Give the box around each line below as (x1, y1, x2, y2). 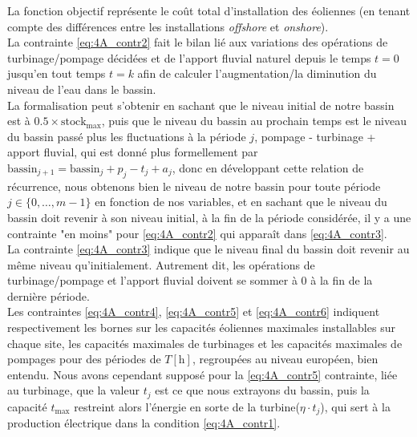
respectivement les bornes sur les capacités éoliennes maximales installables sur (7, 319, 395, 336)
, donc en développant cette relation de (172, 159, 364, 176)
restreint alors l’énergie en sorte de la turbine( (74, 398, 300, 415)
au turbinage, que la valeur (7, 382, 140, 399)
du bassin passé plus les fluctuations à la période (7, 127, 246, 144)
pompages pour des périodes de (7, 350, 161, 367)
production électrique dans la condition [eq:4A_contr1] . (7, 415, 281, 431)
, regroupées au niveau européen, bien (192, 350, 379, 367)
